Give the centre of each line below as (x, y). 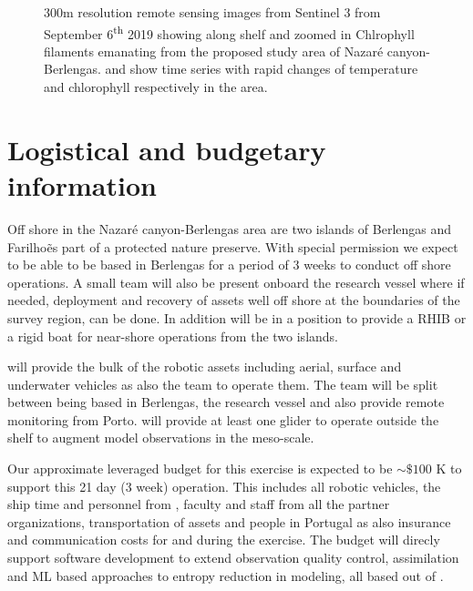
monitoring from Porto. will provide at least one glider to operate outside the (223, 419)
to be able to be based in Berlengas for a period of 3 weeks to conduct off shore (229, 265)
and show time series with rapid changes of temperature (262, 69)
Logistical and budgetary (167, 149)
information (82, 185)
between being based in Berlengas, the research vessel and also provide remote (226, 402)
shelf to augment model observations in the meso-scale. (161, 438)
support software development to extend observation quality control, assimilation (233, 558)
